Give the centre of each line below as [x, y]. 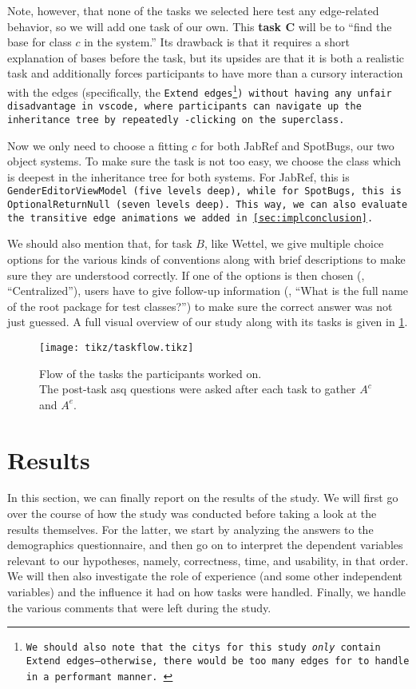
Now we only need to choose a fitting [98, 145]
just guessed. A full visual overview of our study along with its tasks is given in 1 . [208, 322]
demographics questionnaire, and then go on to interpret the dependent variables [205, 545]
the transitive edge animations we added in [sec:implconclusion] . [190, 218]
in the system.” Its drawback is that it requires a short [217, 42]
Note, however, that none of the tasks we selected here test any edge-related [193, 10]
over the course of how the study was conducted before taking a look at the [192, 514]
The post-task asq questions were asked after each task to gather [198, 389]
